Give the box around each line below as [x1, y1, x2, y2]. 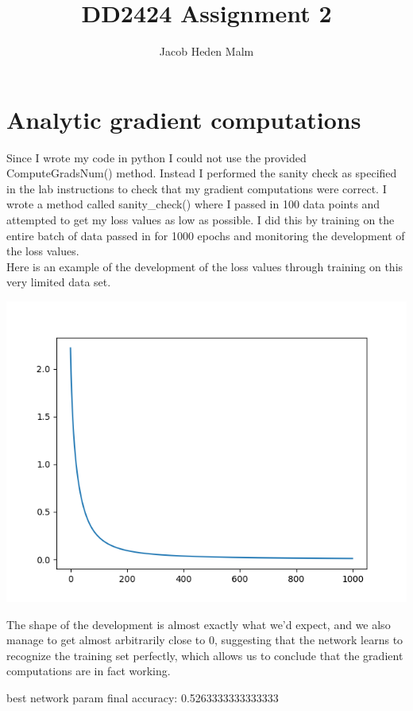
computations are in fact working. [6, 662, 171, 679]
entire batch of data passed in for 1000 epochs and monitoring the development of [6, 227, 405, 243]
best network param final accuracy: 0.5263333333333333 [6, 689, 279, 705]
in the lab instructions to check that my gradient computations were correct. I [6, 180, 387, 196]
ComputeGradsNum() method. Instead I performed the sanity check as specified [6, 165, 397, 181]
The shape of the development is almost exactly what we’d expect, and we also [6, 616, 391, 632]
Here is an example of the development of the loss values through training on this [6, 258, 403, 274]
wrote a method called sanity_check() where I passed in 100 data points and [6, 196, 380, 212]
